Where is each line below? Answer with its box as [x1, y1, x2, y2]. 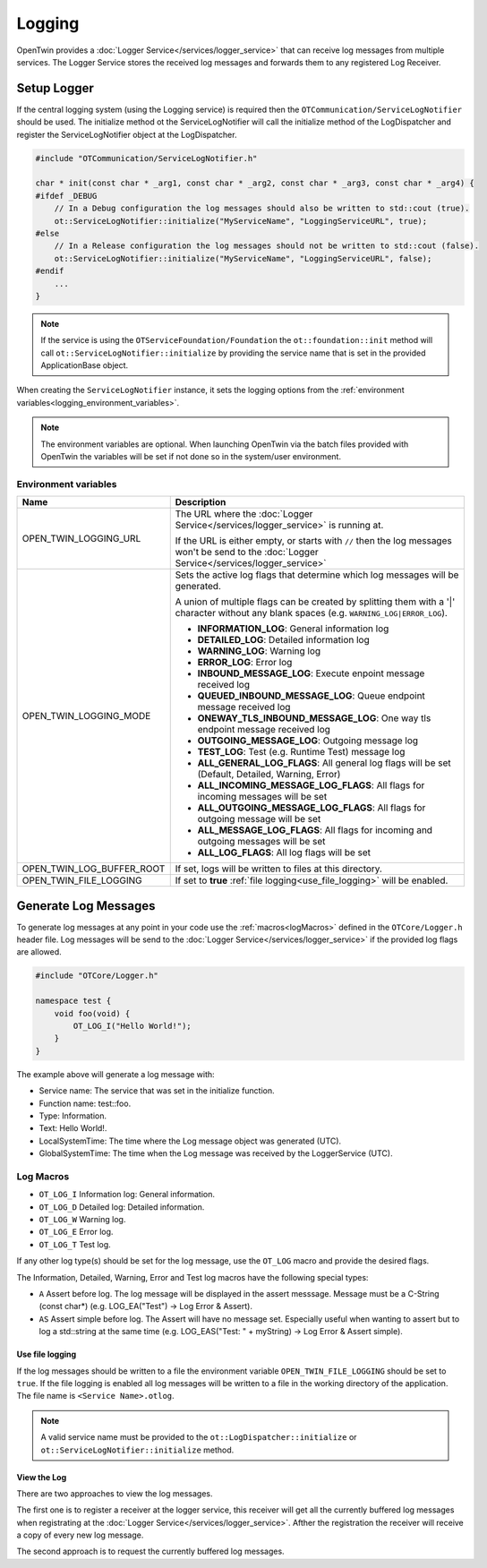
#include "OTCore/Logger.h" [35, 971, 158, 981]
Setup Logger [16, 81, 94, 96]
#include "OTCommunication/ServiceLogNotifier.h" [35, 153, 258, 163]
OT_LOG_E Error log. [38, 1227, 114, 1238]
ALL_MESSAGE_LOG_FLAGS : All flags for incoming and [197, 824, 433, 836]
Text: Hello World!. [38, 1123, 107, 1134]
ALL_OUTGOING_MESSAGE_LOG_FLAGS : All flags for [197, 801, 426, 814]
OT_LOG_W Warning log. [38, 1214, 126, 1225]
